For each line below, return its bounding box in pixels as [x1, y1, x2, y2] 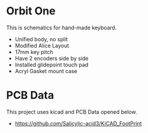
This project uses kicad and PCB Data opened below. [6, 108, 137, 115]
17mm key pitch [14, 48, 53, 55]
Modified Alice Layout [14, 42, 70, 49]
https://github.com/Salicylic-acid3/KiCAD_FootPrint [14, 120, 142, 127]
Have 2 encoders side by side [14, 55, 89, 62]
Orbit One [6, 4, 56, 18]
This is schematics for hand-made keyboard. [6, 24, 117, 31]
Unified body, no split [14, 35, 68, 43]
